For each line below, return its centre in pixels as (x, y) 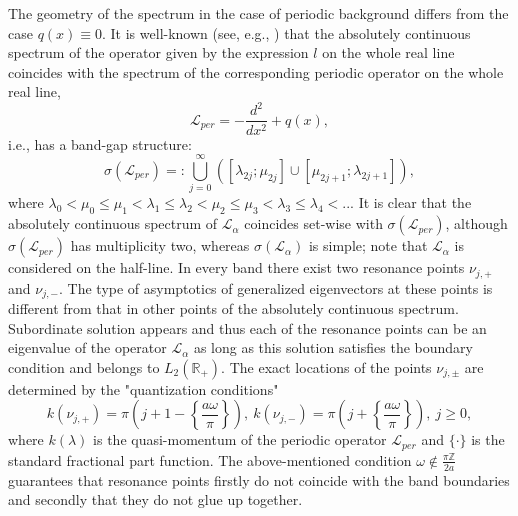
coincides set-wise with (313, 223)
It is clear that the (415, 202)
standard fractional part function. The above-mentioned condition (210, 459)
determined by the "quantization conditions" (143, 388)
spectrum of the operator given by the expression (158, 52)
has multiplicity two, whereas (160, 245)
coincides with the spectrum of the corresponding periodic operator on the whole (256, 71)
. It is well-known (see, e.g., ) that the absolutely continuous (286, 32)
